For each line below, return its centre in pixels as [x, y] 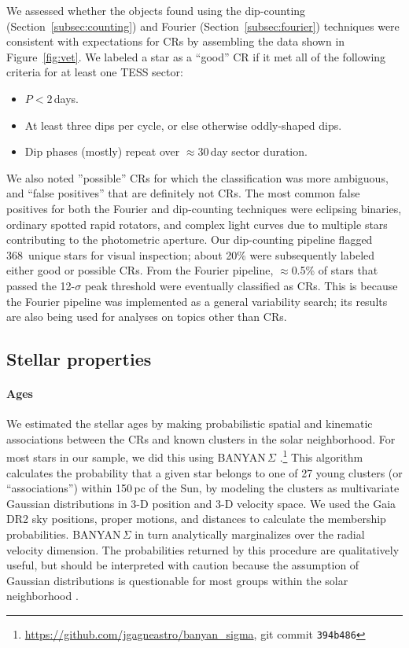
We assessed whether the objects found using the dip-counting [156, 10]
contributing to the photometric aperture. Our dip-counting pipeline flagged [190, 239]
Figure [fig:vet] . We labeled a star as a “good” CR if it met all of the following [196, 56]
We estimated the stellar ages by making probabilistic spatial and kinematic [190, 423]
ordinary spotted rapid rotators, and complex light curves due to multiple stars [197, 224]
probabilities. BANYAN [64, 534]
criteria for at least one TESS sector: [95, 72]
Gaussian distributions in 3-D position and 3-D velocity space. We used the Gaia [201, 503]
